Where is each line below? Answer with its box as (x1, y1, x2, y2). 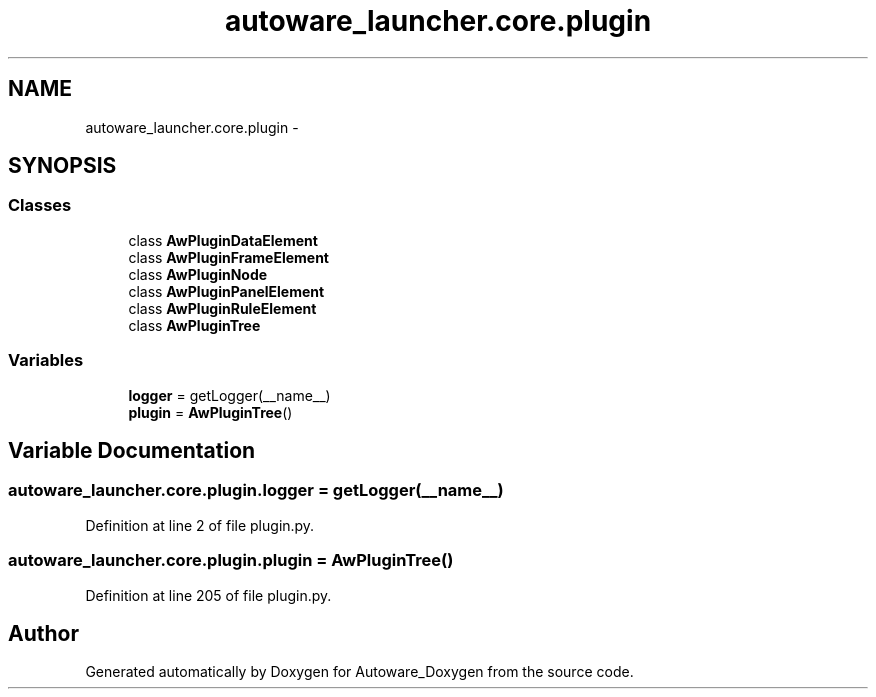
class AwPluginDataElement (128, 231, 318, 249)
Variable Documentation (8, 437, 256, 463)
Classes (8, 195, 72, 216)
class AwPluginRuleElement (128, 299, 317, 317)
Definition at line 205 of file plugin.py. (85, 586, 332, 604)
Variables (8, 350, 84, 371)
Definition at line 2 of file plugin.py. (85, 516, 315, 534)
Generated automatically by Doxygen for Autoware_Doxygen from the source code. (85, 663, 634, 681)
